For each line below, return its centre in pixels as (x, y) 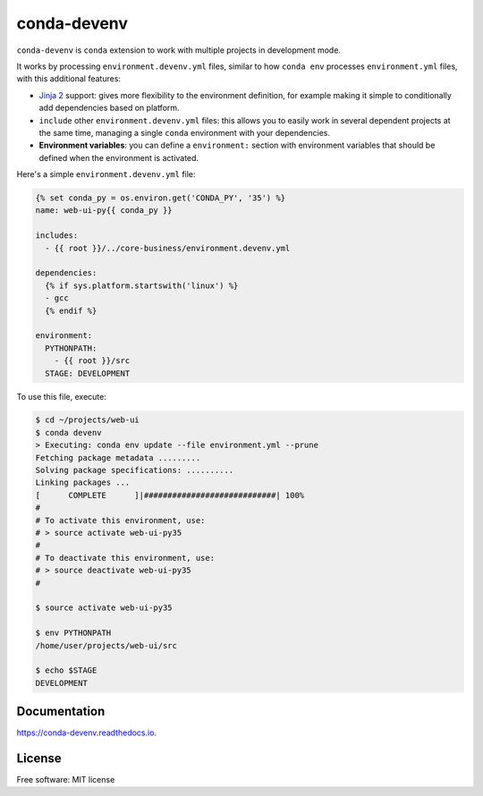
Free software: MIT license (66, 780)
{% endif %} (71, 310)
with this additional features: (68, 79)
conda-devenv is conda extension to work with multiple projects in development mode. (179, 50)
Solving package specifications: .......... (135, 470)
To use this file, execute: (61, 396)
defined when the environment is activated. (119, 157)
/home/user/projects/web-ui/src (106, 645)
